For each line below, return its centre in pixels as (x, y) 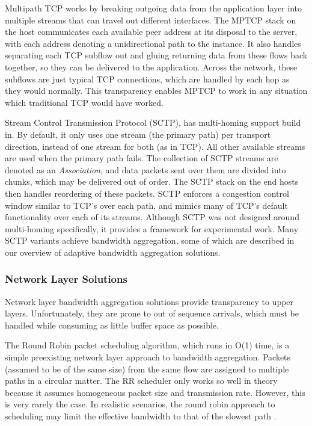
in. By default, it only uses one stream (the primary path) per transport (138, 134)
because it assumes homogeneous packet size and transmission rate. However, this (155, 392)
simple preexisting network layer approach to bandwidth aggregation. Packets (148, 357)
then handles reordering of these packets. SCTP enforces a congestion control (147, 193)
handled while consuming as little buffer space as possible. (112, 325)
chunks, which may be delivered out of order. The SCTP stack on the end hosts (152, 181)
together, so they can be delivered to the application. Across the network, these (151, 66)
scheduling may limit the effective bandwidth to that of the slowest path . (141, 416)
